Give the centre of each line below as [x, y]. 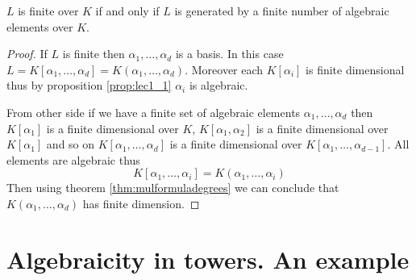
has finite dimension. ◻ [141, 203]
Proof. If [27, 54]
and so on [71, 144]
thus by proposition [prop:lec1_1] [89, 85]
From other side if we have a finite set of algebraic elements [154, 112]
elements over [40, 26]
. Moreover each [224, 69]
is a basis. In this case [229, 54]
